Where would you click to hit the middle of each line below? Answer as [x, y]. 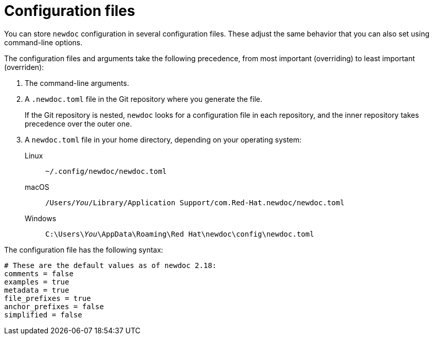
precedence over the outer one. [78, 123]
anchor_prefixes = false [54, 306]
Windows [41, 218]
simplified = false [43, 315]
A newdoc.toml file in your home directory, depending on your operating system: [163, 139]
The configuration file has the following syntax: [84, 249]
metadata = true [37, 290]
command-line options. [43, 42]
